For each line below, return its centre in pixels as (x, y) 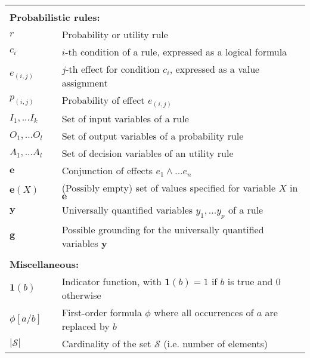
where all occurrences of (204, 313)
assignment (85, 83)
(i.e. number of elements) (216, 344)
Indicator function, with (111, 282)
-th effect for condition (113, 69)
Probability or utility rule (115, 34)
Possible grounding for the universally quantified (163, 230)
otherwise (81, 295)
